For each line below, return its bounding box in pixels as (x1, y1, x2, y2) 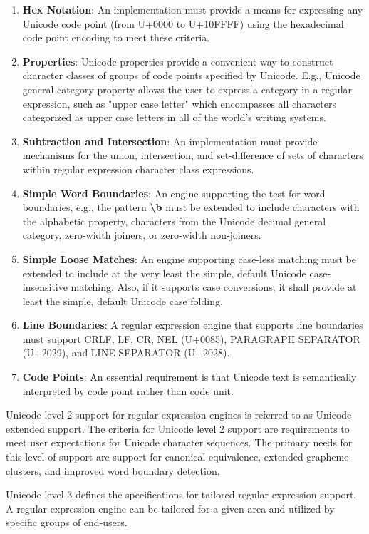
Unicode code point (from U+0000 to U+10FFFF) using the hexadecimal (22, 16, 344, 31)
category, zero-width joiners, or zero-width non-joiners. (22, 227, 261, 242)
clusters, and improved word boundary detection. (6, 463, 220, 478)
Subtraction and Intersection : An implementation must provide (22, 133, 318, 148)
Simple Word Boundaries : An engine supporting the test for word (22, 185, 326, 200)
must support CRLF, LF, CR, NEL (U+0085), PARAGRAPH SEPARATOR (22, 331, 360, 346)
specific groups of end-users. (6, 515, 128, 530)
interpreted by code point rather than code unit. (22, 383, 234, 398)
